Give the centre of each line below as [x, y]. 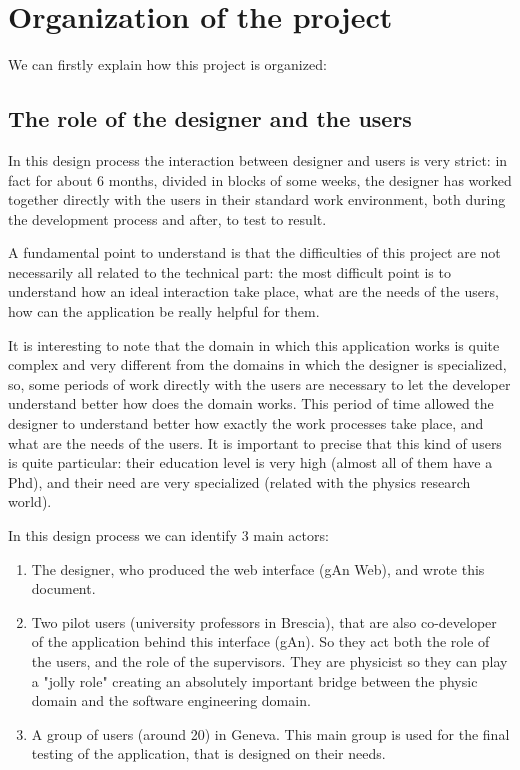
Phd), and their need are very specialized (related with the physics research [239, 481]
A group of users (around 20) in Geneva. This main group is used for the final [270, 733]
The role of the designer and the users [210, 118]
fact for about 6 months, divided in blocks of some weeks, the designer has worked [260, 179]
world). [30, 501]
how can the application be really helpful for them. [164, 311]
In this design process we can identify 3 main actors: [168, 535]
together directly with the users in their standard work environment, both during [257, 199]
